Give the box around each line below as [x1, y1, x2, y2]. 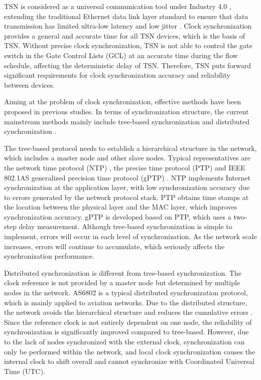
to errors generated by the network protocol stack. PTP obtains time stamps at [4, 192, 249, 202]
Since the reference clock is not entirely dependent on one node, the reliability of [4, 316, 252, 327]
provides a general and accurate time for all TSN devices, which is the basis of [4, 30, 245, 41]
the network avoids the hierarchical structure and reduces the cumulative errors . [4, 307, 253, 317]
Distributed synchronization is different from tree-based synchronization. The [4, 267, 241, 278]
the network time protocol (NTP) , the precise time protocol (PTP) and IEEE [4, 162, 245, 172]
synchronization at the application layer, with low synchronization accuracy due [4, 182, 250, 193]
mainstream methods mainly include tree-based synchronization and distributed [4, 116, 250, 126]
